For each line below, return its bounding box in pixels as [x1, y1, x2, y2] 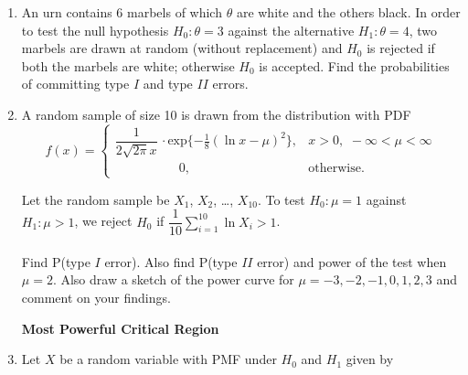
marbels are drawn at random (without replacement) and [21, 38, 343, 58]
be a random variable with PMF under [59, 349, 277, 369]
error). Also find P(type [104, 252, 238, 271]
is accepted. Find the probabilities [259, 56, 450, 75]
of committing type [21, 74, 130, 93]
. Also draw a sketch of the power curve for [52, 270, 294, 289]
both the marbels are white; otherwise [21, 56, 235, 75]
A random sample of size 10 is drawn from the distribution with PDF [21, 104, 411, 123]
